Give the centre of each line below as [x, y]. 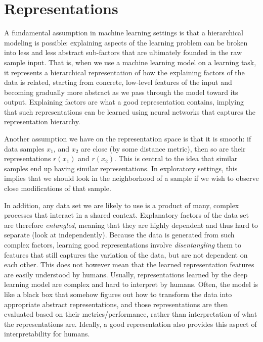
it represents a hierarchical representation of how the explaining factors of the [124, 72]
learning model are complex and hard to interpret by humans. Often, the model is [131, 284]
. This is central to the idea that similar [176, 158]
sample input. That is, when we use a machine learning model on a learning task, [130, 62]
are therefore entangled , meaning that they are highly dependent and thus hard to [131, 225]
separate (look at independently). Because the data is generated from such [119, 235]
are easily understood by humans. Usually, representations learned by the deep [126, 274]
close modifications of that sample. [58, 188]
